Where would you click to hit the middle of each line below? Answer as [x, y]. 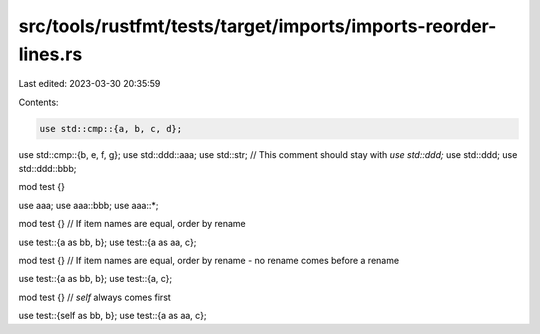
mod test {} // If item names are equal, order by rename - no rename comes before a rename [209, 261]
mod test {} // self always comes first [95, 297]
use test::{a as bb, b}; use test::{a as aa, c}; [107, 242]
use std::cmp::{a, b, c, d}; [111, 128]
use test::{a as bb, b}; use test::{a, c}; [95, 279]
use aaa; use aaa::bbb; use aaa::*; [88, 205]
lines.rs [50, 54]
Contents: [38, 102]
